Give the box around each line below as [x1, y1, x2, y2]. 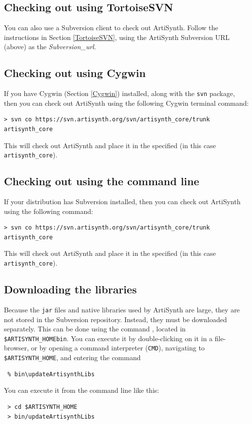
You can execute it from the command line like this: [4, 385, 159, 395]
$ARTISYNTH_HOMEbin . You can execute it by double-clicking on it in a [4, 333, 213, 343]
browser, [4, 343, 29, 353]
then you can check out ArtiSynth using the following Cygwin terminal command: [4, 97, 249, 108]
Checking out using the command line [4, 173, 199, 189]
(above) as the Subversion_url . [4, 41, 96, 52]
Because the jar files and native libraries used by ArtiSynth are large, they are [4, 304, 240, 314]
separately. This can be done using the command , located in [4, 324, 186, 334]
